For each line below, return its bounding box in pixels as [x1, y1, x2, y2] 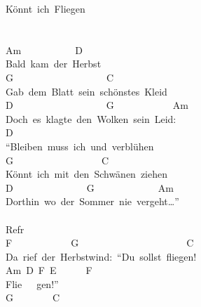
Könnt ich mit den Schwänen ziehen [6, 166, 168, 181]
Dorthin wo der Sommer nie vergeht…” [6, 194, 179, 209]
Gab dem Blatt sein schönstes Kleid [6, 84, 167, 98]
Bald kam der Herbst [6, 56, 102, 71]
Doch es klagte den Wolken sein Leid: [6, 111, 176, 126]
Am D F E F [6, 263, 92, 277]
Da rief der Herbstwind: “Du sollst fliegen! [6, 249, 197, 263]
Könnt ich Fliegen [6, 1, 85, 15]
